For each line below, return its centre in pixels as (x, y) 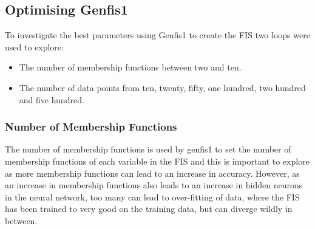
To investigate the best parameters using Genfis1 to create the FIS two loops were (157, 35)
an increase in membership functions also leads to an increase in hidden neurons (154, 185)
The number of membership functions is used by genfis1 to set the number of (148, 149)
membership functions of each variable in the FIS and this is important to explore (157, 161)
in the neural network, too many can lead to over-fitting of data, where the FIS (152, 197)
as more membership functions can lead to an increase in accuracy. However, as (152, 173)
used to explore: (34, 46)
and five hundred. (52, 99)
